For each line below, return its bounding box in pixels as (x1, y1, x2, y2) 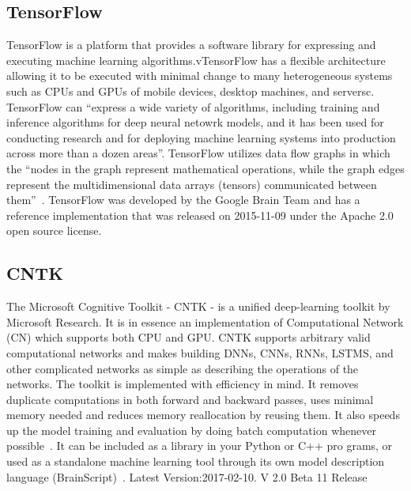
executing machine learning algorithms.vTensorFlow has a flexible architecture (6, 51, 386, 68)
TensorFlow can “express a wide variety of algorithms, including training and (6, 98, 380, 115)
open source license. (6, 222, 102, 239)
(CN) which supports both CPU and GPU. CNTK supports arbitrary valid (6, 329, 371, 346)
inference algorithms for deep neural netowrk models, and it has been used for (6, 114, 384, 130)
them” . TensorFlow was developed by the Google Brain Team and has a (6, 191, 360, 208)
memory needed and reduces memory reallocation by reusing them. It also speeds (6, 406, 400, 423)
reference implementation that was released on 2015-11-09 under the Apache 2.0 (6, 206, 394, 223)
